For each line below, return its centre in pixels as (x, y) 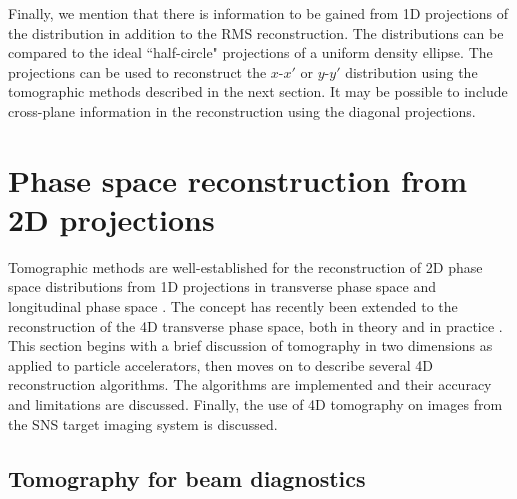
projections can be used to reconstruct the (137, 71)
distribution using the (411, 71)
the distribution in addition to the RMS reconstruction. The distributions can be (256, 32)
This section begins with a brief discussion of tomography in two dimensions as (250, 345)
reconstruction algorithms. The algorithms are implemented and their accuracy (250, 384)
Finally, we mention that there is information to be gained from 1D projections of (258, 13)
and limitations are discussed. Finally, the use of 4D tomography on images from (255, 404)
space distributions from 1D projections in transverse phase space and (222, 286)
